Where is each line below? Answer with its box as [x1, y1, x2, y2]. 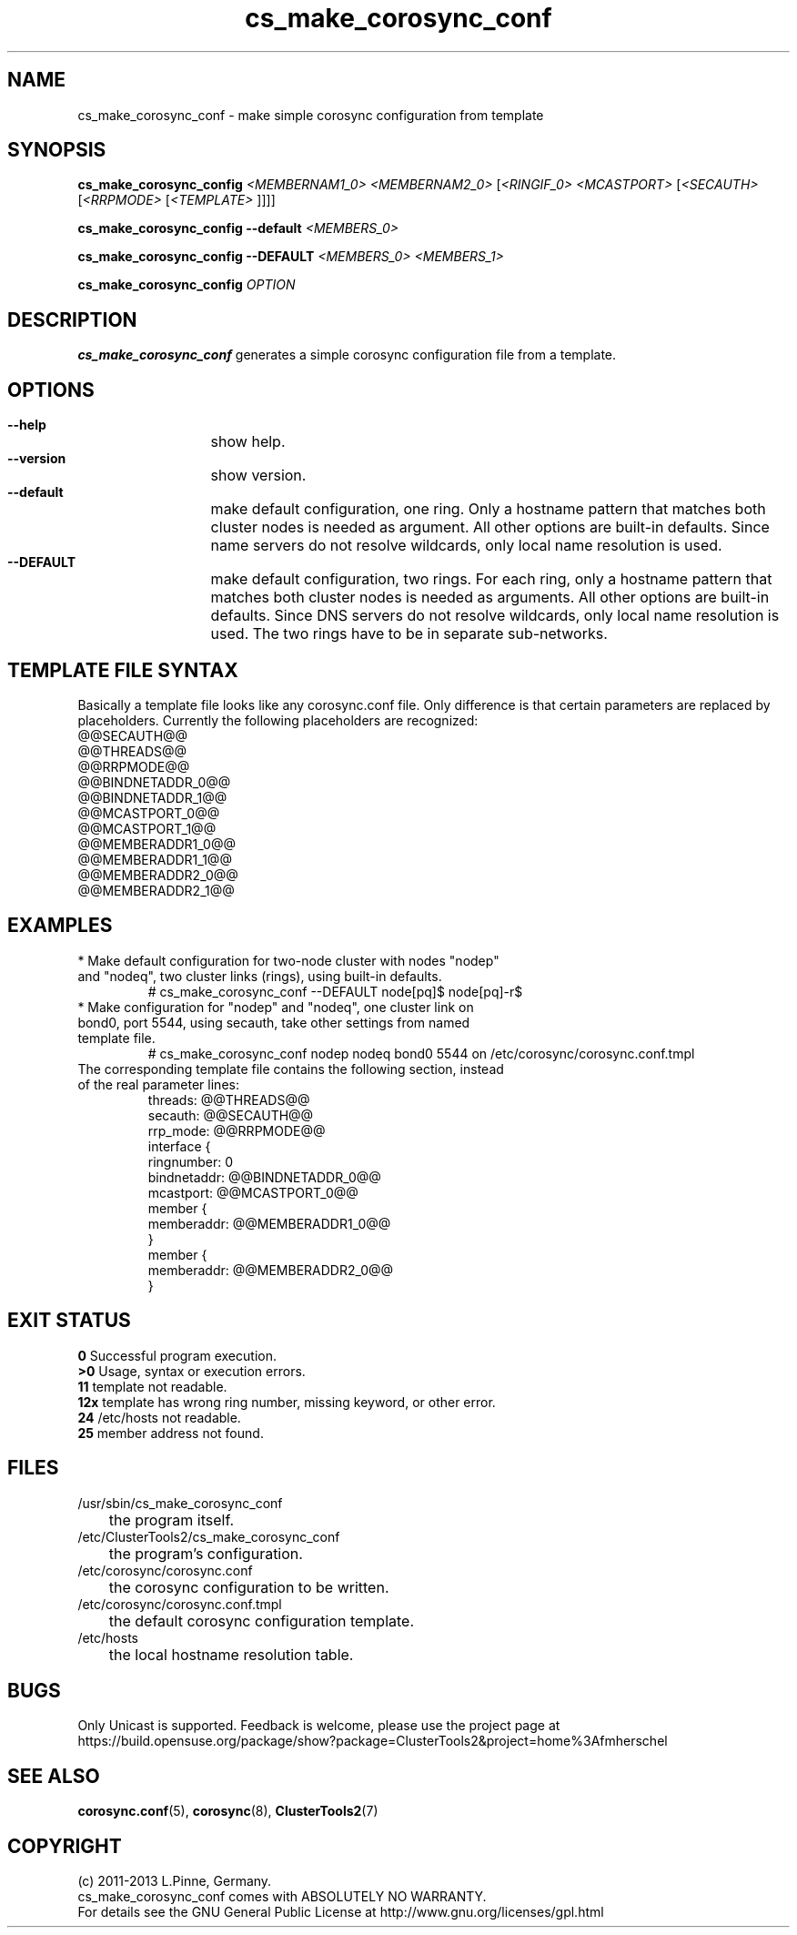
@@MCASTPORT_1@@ [77, 820, 217, 836]
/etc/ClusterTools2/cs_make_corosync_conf [77, 1528, 340, 1545]
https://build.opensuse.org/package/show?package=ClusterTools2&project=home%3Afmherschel [77, 1733, 668, 1749]
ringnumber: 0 [147, 1153, 234, 1170]
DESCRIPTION [7, 308, 137, 331]
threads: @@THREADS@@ [147, 1091, 310, 1108]
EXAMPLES [7, 914, 113, 937]
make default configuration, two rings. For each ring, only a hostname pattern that [210, 570, 772, 589]
